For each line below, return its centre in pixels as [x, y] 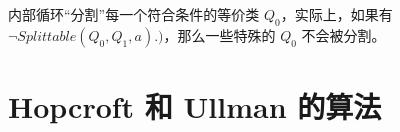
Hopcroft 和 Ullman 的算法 [195, 105]
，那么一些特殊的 [219, 34]
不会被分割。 [343, 34]
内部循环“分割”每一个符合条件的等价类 [134, 14]
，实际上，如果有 [336, 14]
